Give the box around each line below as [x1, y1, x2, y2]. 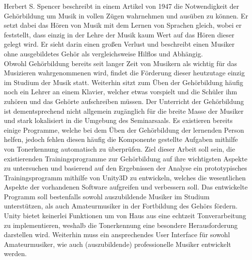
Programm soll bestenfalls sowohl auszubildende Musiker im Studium [4, 191, 210, 201]
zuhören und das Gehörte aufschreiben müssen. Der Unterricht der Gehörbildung [4, 96, 244, 106]
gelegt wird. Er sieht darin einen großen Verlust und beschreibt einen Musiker [4, 39, 235, 49]
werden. [4, 248, 27, 259]
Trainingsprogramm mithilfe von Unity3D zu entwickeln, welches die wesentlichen [4, 172, 246, 182]
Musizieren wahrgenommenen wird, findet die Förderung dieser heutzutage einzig [4, 68, 245, 78]
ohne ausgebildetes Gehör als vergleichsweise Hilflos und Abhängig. [4, 48, 203, 58]
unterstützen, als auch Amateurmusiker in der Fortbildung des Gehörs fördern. [4, 201, 238, 211]
